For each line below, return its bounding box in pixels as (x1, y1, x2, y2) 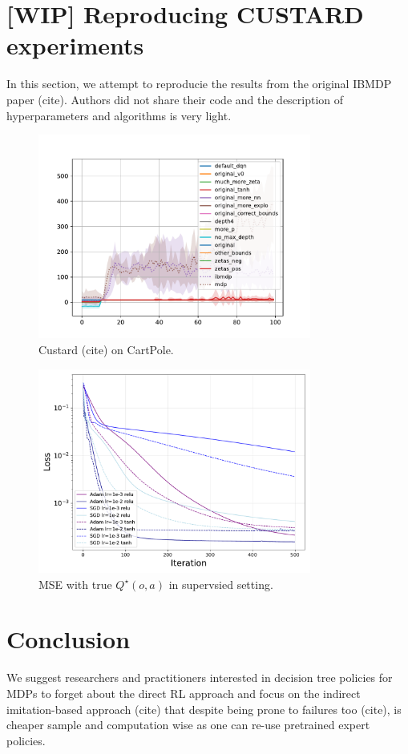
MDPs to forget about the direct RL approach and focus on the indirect (6, 684, 361, 701)
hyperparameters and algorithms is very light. (6, 107, 232, 123)
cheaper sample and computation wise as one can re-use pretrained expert (6, 716, 370, 733)
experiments (6, 29, 144, 62)
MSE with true (38, 575, 112, 592)
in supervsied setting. (168, 575, 273, 592)
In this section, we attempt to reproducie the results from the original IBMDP (6, 75, 392, 92)
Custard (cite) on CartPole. (38, 341, 174, 358)
